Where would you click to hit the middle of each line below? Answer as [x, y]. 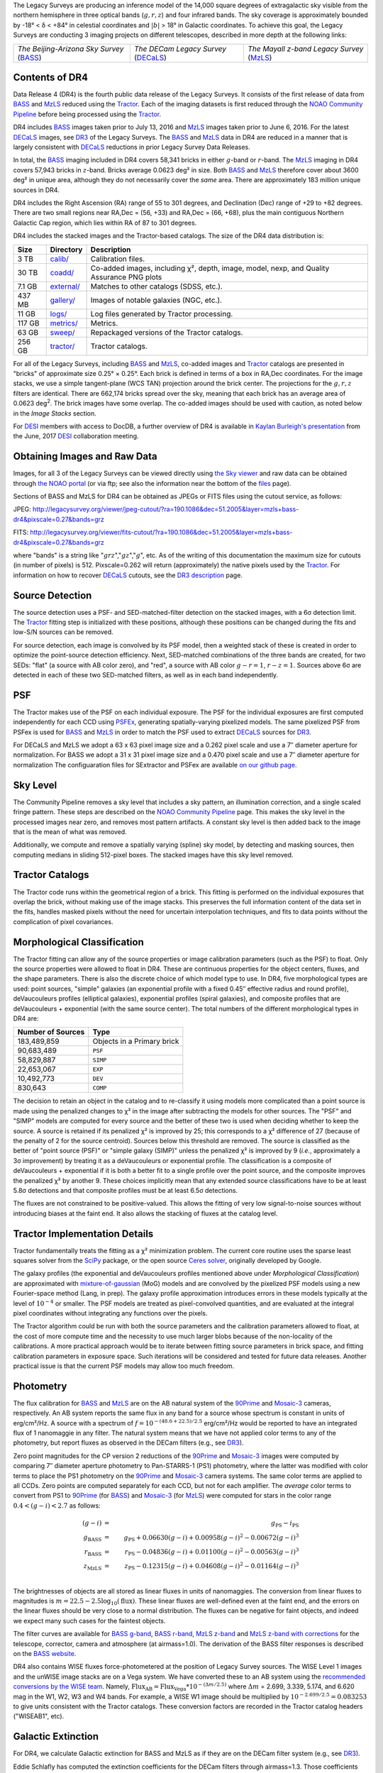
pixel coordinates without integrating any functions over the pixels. [111, 1313]
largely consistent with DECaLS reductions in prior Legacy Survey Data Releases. [132, 147]
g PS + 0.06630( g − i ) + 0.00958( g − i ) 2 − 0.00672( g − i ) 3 [211, 1538]
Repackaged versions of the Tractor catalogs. [167, 332]
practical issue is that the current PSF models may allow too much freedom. [124, 1366]
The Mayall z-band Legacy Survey [306, 48]
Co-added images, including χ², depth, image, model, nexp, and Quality [210, 268]
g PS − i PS [285, 1523]
